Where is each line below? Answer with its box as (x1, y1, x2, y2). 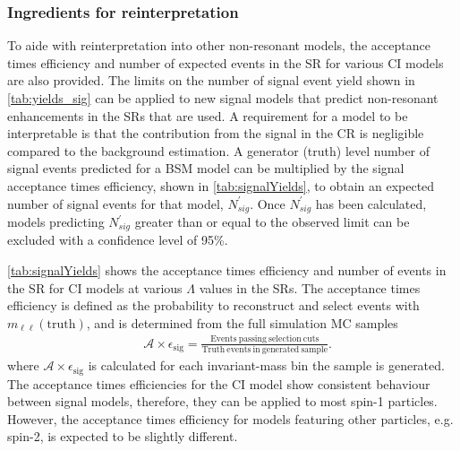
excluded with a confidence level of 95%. (7, 230, 228, 249)
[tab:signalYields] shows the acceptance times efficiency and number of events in (7, 261, 447, 280)
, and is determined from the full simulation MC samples (86, 313, 398, 332)
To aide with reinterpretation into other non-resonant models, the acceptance (7, 36, 430, 55)
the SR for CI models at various (7, 278, 183, 297)
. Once (250, 194, 285, 212)
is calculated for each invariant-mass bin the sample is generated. (88, 356, 445, 375)
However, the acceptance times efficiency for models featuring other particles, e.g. (7, 409, 454, 428)
